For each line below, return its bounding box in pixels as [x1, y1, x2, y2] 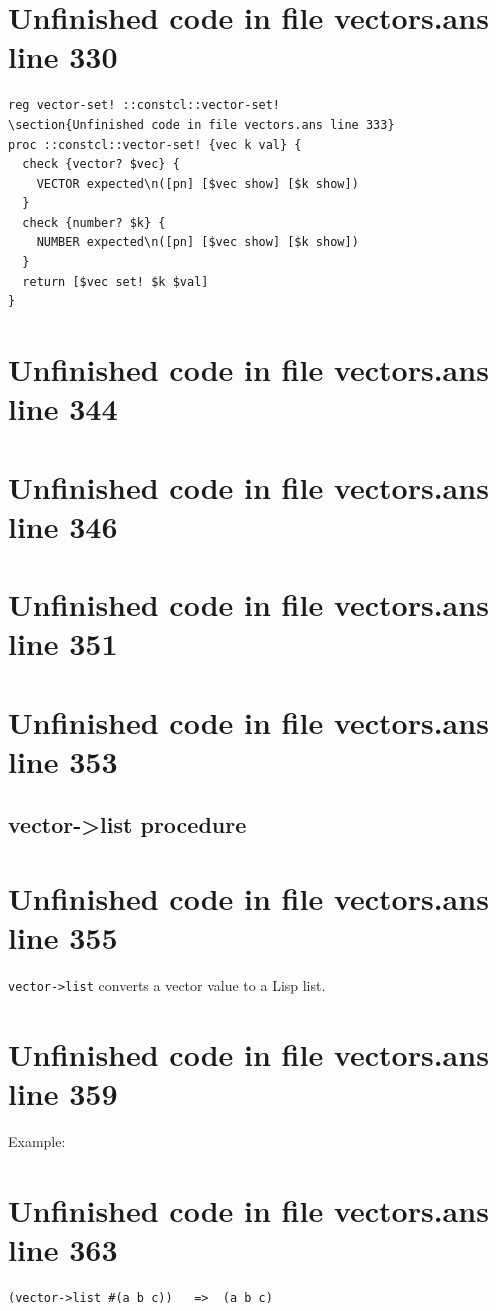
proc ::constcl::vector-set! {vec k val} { [8, 137, 302, 152]
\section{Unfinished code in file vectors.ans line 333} [8, 117, 395, 132]
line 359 [8, 1073, 118, 1114]
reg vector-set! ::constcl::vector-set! [8, 98, 281, 113]
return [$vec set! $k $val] [22, 274, 209, 289]
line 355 [8, 917, 118, 958]
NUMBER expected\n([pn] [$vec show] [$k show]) [36, 235, 359, 250]
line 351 [8, 623, 118, 664]
